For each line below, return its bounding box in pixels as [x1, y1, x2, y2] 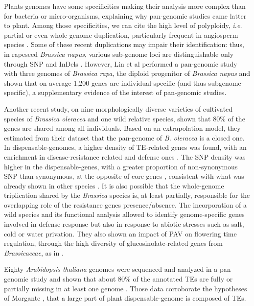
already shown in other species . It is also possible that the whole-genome [4, 180, 224, 190]
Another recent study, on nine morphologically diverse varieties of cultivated [4, 103, 233, 114]
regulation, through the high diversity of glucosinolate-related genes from [4, 238, 223, 248]
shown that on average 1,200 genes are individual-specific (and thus [4, 77, 206, 88]
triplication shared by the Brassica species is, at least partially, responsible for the [4, 190, 250, 200]
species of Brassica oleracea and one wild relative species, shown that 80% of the [4, 113, 245, 123]
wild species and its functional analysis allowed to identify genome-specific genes [4, 209, 245, 219]
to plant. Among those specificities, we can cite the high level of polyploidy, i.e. [4, 20, 242, 30]
